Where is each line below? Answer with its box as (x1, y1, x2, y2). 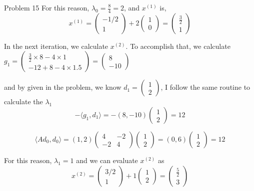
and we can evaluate (76, 155, 138, 166)
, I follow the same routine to (160, 82, 250, 92)
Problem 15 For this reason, (4, 2, 89, 12)
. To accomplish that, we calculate (125, 40, 230, 51)
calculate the (4, 96, 43, 107)
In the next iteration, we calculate (4, 40, 108, 51)
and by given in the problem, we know (4, 82, 121, 92)
